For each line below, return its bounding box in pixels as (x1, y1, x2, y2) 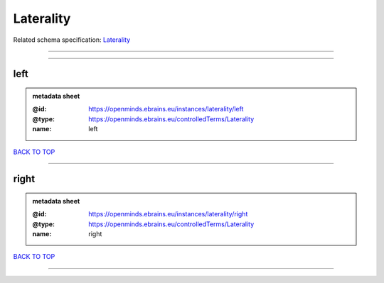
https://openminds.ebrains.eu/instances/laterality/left (88, 105, 244, 113)
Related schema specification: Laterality (13, 35, 131, 44)
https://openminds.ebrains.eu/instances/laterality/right (88, 210, 248, 218)
